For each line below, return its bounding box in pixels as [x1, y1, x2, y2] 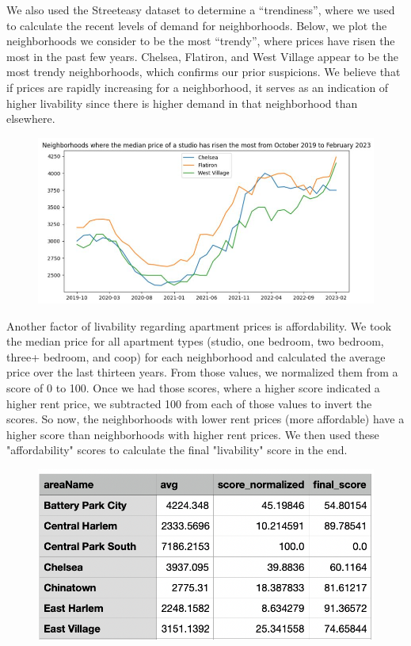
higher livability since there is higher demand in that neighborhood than [6, 94, 358, 111]
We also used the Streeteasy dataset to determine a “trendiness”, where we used [6, 2, 395, 17]
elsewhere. [6, 110, 55, 127]
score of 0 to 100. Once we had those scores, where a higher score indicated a [6, 379, 380, 396]
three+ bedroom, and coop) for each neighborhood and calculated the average [6, 348, 386, 365]
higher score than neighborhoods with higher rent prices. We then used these [6, 426, 379, 442]
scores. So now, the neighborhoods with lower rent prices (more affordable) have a [6, 411, 405, 427]
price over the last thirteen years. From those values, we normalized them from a [6, 364, 398, 380]
